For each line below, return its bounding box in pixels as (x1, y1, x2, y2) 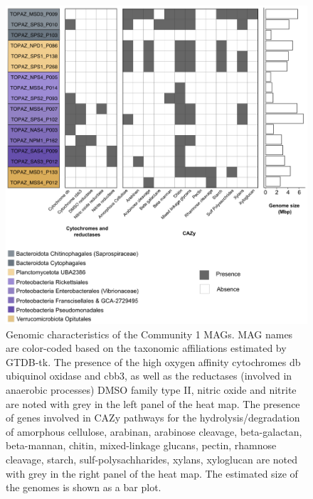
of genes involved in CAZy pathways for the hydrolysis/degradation (6, 410, 300, 425)
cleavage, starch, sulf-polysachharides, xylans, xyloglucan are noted (6, 452, 298, 466)
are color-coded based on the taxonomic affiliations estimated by (6, 340, 287, 355)
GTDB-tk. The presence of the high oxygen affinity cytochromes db (6, 354, 301, 369)
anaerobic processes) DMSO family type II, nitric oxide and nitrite (6, 382, 297, 397)
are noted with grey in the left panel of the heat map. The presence (6, 396, 300, 411)
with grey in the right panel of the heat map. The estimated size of (6, 466, 298, 481)
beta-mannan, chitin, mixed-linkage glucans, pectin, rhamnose (6, 438, 277, 453)
